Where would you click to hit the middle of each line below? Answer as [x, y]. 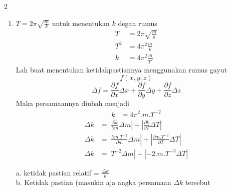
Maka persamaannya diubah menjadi [72, 103]
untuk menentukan [81, 23]
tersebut [198, 182]
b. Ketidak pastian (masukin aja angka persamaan [93, 182]
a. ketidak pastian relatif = [57, 172]
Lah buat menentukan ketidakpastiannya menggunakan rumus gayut [122, 69]
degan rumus [138, 23]
